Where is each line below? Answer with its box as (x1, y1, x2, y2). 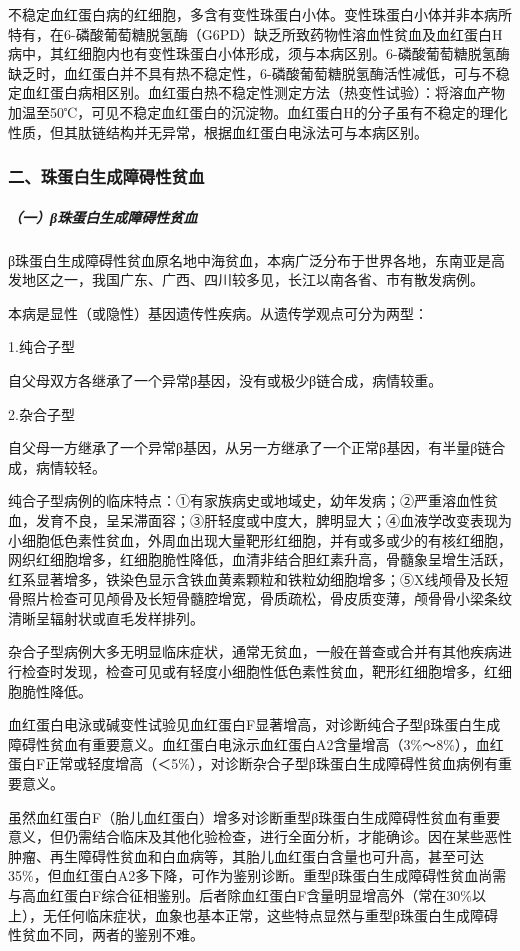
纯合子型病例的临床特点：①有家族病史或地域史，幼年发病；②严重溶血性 (8, 490, 484, 511)
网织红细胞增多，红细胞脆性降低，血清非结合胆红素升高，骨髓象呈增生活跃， (8, 549, 512, 570)
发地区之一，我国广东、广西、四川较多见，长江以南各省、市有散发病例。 (8, 269, 484, 290)
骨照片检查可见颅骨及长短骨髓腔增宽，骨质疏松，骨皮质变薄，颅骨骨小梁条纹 (8, 588, 512, 609)
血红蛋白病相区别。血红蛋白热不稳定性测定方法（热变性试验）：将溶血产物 (21, 82, 505, 103)
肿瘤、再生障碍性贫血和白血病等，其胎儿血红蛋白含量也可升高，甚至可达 (8, 845, 484, 866)
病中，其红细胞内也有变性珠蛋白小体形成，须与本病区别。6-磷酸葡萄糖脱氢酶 (8, 43, 510, 64)
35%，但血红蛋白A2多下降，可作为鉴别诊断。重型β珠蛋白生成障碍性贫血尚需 (8, 865, 507, 886)
